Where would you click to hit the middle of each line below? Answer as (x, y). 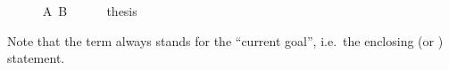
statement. (36, 58)
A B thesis (90, 11)
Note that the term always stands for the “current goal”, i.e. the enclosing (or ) (225, 40)
